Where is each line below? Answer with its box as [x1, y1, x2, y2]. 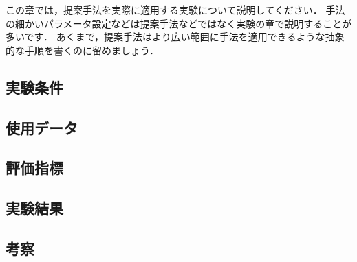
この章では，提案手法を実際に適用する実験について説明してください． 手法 [6, 3, 345, 16]
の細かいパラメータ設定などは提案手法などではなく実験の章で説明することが [6, 16, 352, 30]
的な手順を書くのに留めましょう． [6, 43, 159, 57]
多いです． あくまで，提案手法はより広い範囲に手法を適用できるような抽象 [6, 29, 345, 44]
